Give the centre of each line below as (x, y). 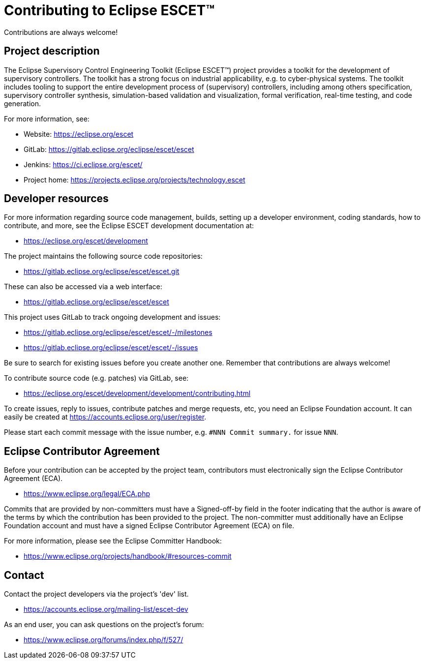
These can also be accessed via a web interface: (83, 287)
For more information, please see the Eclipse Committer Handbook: (113, 541)
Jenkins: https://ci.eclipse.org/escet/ (83, 164)
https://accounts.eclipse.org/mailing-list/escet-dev (106, 609)
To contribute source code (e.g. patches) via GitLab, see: (96, 378)
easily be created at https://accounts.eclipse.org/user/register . (105, 417)
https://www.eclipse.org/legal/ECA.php (87, 494)
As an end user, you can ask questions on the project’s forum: (104, 625)
